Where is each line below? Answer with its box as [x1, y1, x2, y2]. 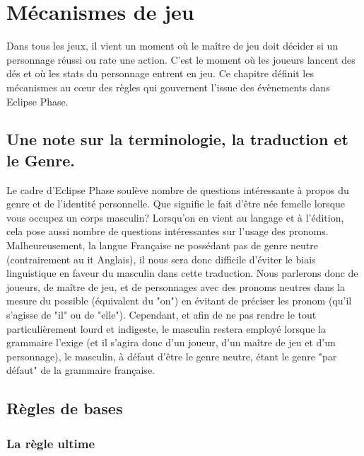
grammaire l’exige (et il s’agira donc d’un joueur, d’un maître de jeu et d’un [6, 335, 336, 350]
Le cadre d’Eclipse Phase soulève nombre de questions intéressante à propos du [6, 182, 349, 197]
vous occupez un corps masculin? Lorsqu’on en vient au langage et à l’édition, [6, 210, 344, 224]
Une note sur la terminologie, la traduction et [6, 128, 348, 150]
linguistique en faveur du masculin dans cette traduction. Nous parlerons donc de [6, 266, 358, 280]
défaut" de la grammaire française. [6, 363, 155, 377]
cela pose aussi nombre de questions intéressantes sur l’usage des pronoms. [6, 224, 329, 239]
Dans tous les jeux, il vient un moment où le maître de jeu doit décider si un [6, 38, 339, 53]
